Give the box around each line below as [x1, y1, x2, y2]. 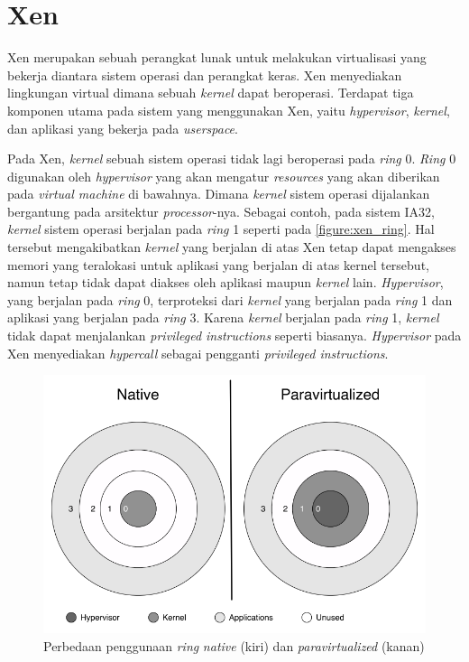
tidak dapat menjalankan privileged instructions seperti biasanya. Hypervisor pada [7, 326, 462, 345]
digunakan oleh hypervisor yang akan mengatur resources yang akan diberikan [7, 166, 440, 185]
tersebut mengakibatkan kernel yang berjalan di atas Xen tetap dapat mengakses [7, 238, 456, 256]
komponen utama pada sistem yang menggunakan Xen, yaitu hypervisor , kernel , [7, 100, 450, 119]
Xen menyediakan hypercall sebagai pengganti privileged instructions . [7, 343, 389, 362]
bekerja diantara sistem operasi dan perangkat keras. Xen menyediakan [7, 65, 402, 84]
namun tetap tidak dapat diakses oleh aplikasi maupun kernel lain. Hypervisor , [7, 273, 444, 292]
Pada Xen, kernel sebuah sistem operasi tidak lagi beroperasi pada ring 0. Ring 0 [7, 149, 456, 168]
